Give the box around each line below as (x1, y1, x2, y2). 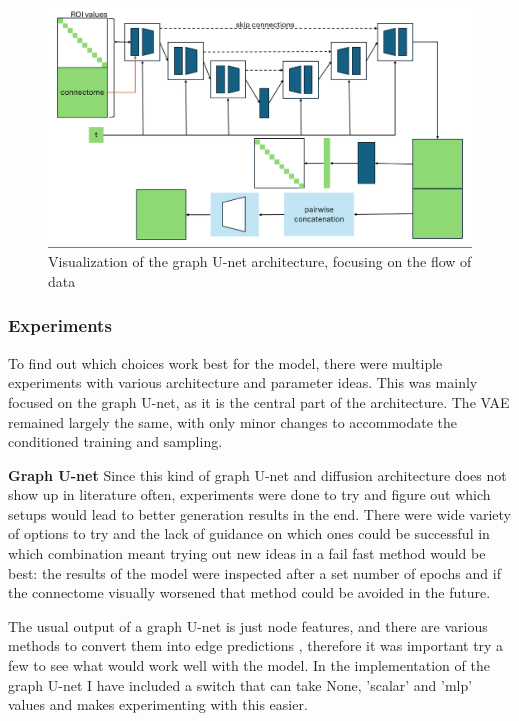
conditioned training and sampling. (8, 431, 223, 452)
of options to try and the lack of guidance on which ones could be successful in (8, 523, 490, 544)
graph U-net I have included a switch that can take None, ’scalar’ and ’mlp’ (8, 674, 473, 695)
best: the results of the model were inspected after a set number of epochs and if (8, 562, 501, 583)
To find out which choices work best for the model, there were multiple (8, 352, 443, 373)
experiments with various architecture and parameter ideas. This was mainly (8, 372, 478, 393)
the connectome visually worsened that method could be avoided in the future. (8, 582, 491, 603)
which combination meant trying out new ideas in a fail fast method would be (8, 543, 486, 564)
